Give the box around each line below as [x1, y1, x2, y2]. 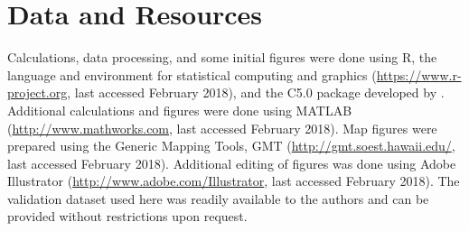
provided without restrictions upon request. [7, 207, 248, 226]
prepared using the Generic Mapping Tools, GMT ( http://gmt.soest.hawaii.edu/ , [7, 136, 455, 155]
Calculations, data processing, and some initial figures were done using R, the [7, 48, 437, 67]
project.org [7, 83, 68, 102]
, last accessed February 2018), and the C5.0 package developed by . [67, 83, 445, 102]
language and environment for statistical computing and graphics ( [7, 65, 377, 84]
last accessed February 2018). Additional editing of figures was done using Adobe [7, 153, 456, 172]
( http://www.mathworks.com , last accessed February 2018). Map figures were [7, 118, 437, 137]
